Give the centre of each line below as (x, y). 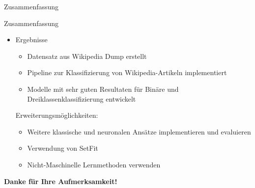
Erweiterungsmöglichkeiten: (57, 115)
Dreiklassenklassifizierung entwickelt (82, 98)
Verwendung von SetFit (63, 148)
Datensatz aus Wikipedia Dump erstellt (87, 56)
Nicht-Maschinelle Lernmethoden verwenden (94, 164)
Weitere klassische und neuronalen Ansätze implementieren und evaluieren (139, 131)
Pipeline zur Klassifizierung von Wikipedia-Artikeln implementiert (127, 72)
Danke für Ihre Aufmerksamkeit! (61, 181)
